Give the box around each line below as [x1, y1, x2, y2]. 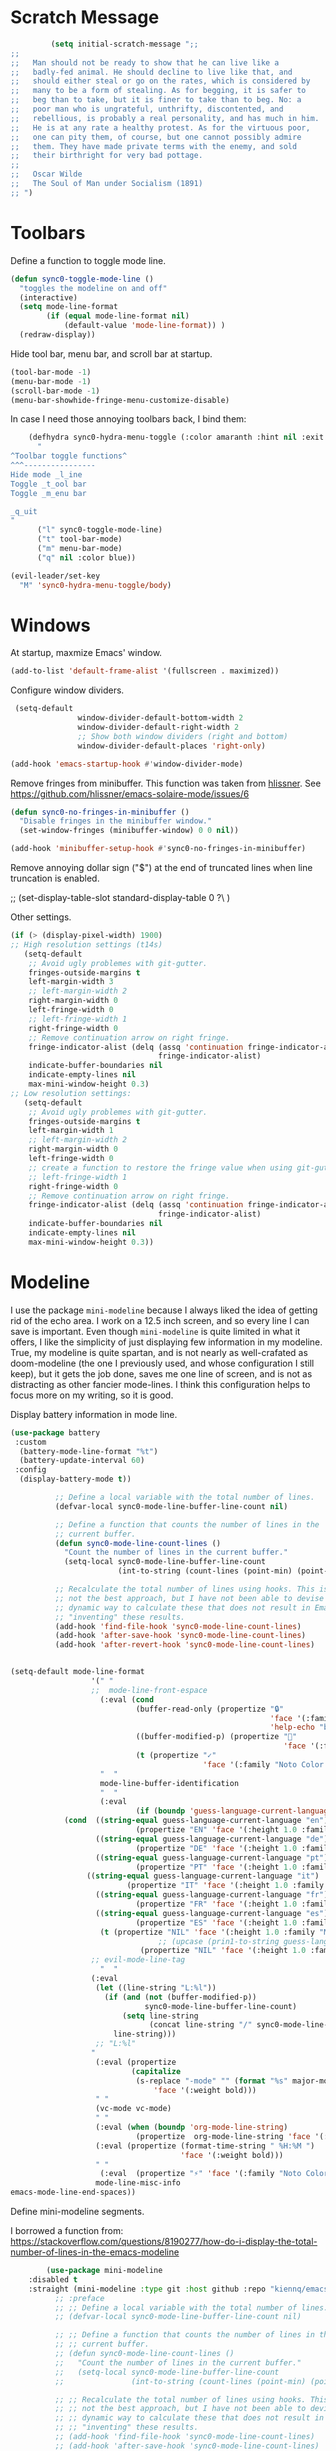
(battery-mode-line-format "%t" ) [19, 1446, 159, 1456]
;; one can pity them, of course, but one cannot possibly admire [10, 132, 302, 142]
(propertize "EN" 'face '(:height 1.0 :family [135, 1825, 333, 1835]
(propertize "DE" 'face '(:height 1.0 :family [135, 1843, 333, 1853]
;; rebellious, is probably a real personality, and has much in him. [10, 113, 320, 123]
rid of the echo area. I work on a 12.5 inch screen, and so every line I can [10, 1314, 310, 1326]
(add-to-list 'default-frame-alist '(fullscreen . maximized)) [10, 666, 280, 676]
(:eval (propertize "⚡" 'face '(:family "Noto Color [99, 2169, 329, 2179]
